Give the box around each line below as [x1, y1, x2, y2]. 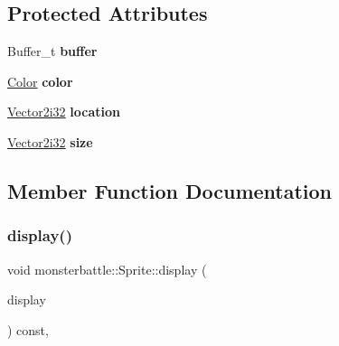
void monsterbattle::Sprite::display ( [7, 259, 207, 278]
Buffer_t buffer [7, 42, 98, 61]
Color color [7, 71, 73, 90]
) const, [7, 320, 49, 339]
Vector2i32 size [7, 132, 93, 151]
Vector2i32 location [7, 102, 120, 121]
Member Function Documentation [7, 176, 333, 204]
